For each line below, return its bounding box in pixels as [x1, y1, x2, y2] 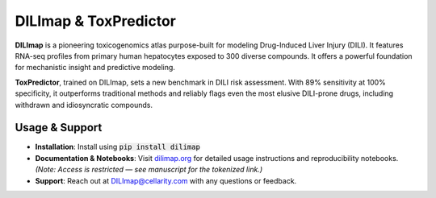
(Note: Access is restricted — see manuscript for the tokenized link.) [35, 165, 262, 175]
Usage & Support [15, 121, 103, 134]
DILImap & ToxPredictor [15, 12, 177, 30]
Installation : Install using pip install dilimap [35, 142, 201, 152]
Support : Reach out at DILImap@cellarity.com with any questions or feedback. [35, 175, 297, 185]
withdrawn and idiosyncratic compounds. [15, 100, 153, 109]
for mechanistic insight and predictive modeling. [15, 63, 175, 72]
